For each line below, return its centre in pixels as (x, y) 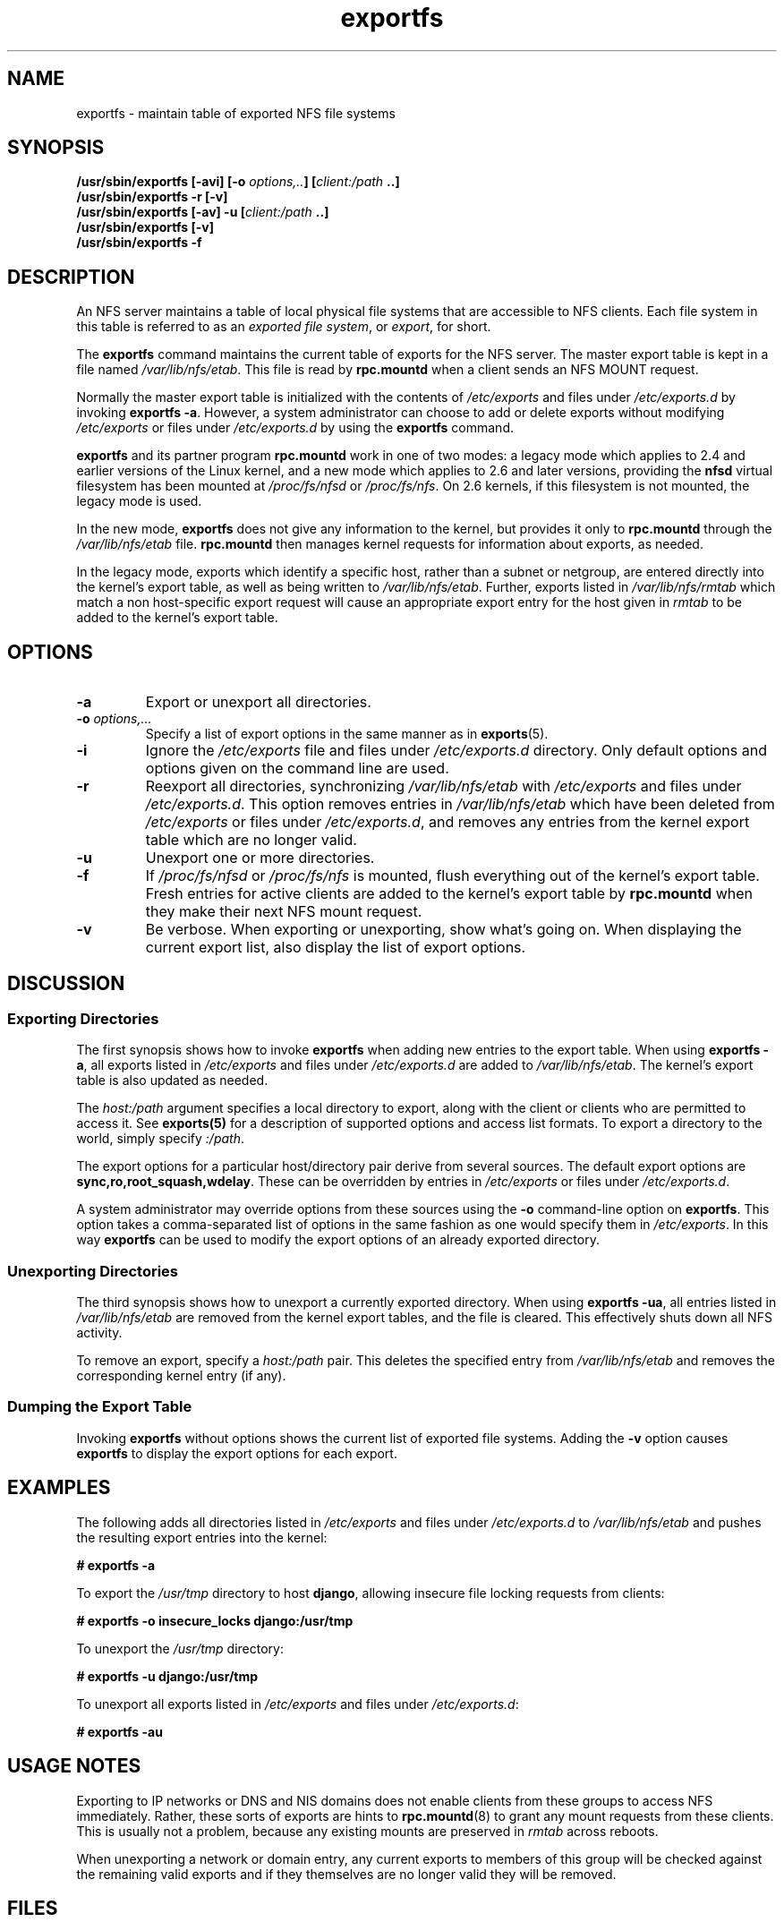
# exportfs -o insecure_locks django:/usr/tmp (215, 1620)
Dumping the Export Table (100, 1407)
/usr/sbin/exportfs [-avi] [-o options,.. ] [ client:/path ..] (238, 182)
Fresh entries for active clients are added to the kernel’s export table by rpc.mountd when (449, 894)
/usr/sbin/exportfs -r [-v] (152, 197)
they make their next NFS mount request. (284, 912)
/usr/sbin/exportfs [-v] (145, 227)
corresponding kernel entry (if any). (181, 1376)
